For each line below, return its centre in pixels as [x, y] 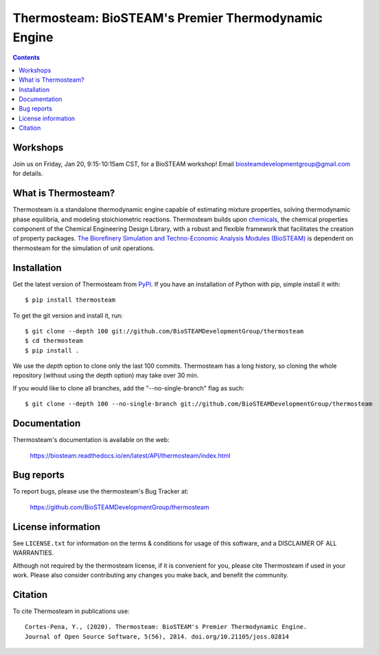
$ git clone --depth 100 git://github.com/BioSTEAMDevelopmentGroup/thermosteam [164, 331]
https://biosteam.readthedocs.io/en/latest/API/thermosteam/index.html [130, 455]
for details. [28, 174]
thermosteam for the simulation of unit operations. [84, 248]
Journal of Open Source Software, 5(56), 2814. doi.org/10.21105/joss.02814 [157, 636]
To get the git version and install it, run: [68, 315]
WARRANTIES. [33, 553]
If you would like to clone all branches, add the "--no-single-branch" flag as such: [129, 388]
